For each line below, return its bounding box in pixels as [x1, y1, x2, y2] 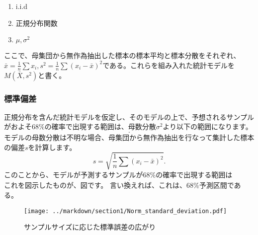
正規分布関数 [15, 17, 58, 28]
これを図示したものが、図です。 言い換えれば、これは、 [4, 180, 186, 190]
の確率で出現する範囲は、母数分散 [44, 121, 156, 132]
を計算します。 [28, 142, 77, 152]
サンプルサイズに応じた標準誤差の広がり [24, 222, 156, 232]
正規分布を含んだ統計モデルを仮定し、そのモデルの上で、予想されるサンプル [4, 111, 255, 122]
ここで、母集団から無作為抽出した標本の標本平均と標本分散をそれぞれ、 [4, 50, 241, 61]
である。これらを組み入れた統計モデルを [102, 60, 235, 70]
